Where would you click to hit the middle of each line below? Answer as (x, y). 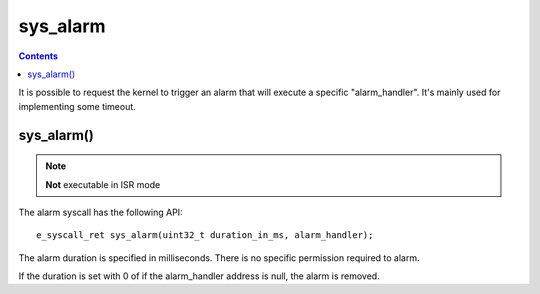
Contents (38, 56)
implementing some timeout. (77, 106)
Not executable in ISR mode (103, 184)
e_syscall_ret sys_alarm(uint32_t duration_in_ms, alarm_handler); (205, 235)
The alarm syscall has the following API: (101, 212)
